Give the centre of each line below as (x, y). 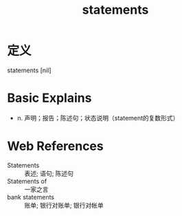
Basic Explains (49, 98)
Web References (56, 146)
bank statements (31, 197)
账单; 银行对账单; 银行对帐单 (64, 205)
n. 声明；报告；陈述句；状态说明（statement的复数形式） (98, 118)
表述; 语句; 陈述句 (49, 173)
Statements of (27, 181)
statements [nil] (29, 70)
